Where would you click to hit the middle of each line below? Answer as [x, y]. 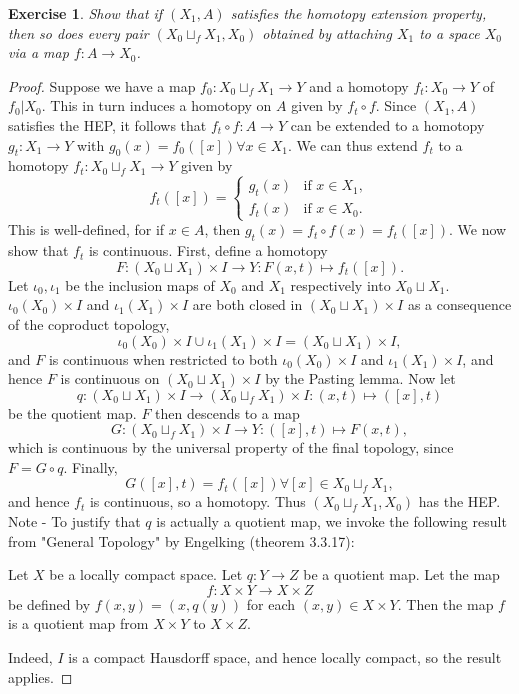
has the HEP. [459, 501]
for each [271, 603]
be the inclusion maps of [140, 284]
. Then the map [445, 603]
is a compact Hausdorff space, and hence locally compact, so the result [285, 657]
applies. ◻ [40, 676]
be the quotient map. [72, 412]
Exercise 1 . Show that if [85, 13]
